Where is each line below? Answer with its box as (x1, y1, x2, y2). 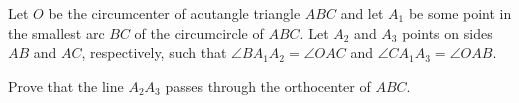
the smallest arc (8, 22, 105, 43)
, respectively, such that (81, 42, 227, 63)
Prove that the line (8, 75, 124, 96)
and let (340, 3, 384, 23)
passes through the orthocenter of (165, 75, 371, 96)
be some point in (408, 3, 512, 23)
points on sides (402, 22, 493, 43)
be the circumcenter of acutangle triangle (48, 3, 301, 23)
